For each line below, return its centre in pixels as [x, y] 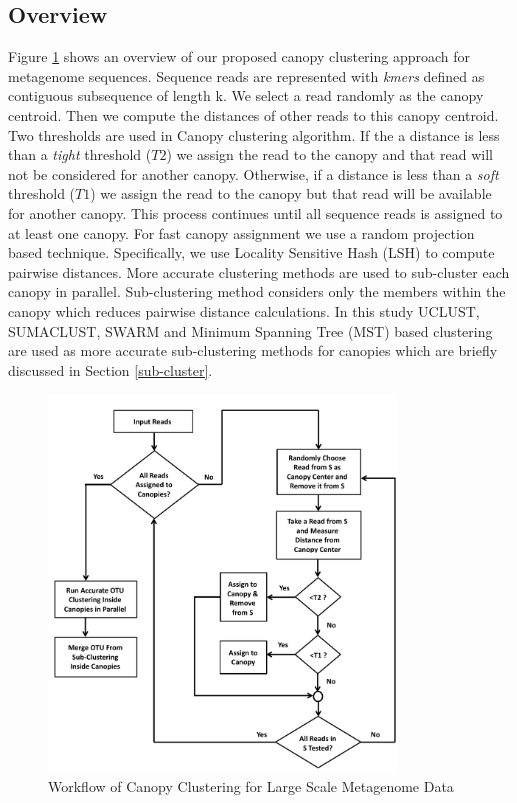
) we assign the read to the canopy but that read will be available [291, 193]
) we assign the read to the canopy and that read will [329, 154]
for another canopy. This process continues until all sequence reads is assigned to [255, 212]
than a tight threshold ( [80, 154]
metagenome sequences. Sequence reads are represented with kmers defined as [246, 75]
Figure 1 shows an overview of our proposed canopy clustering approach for [239, 56]
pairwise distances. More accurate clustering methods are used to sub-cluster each [259, 271]
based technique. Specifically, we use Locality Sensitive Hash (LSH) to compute [251, 252]
